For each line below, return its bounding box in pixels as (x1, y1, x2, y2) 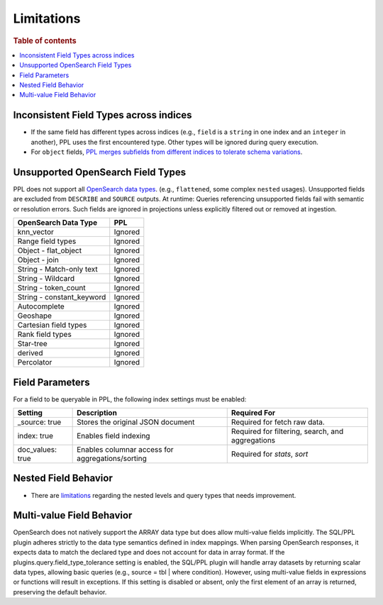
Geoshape (17, 311, 52, 321)
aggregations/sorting (77, 454, 147, 464)
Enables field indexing (77, 431, 150, 441)
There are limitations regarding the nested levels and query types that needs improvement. (30, 491, 296, 499)
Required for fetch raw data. (231, 417, 326, 427)
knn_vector (17, 227, 55, 237)
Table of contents (13, 35, 77, 45)
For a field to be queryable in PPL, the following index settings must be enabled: (13, 394, 247, 404)
